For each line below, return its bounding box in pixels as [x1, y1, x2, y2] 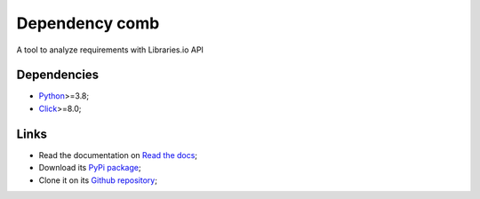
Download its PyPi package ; [38, 163, 141, 173]
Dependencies [16, 68, 100, 83]
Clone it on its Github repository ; [38, 174, 157, 186]
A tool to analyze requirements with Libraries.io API [16, 44, 204, 55]
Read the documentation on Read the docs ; [38, 149, 198, 160]
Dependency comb [16, 13, 160, 33]
